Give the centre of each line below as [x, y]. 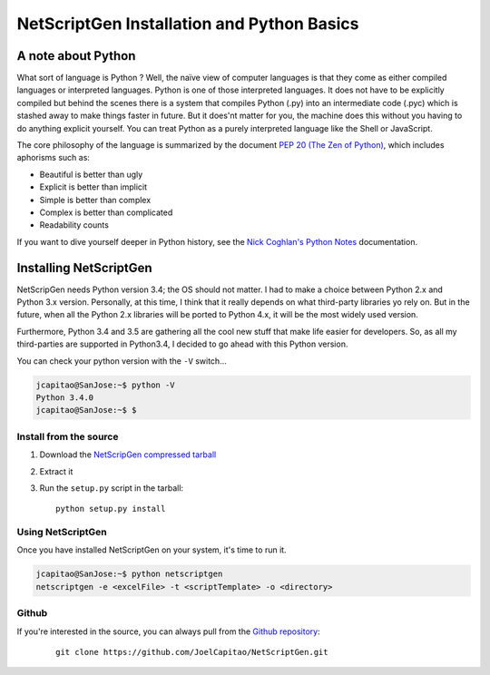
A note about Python [76, 56]
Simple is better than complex [95, 200]
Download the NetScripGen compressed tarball [128, 455]
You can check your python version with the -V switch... [122, 361]
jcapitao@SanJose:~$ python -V [106, 385]
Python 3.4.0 [65, 397]
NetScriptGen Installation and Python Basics [188, 24]
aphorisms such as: [54, 158]
